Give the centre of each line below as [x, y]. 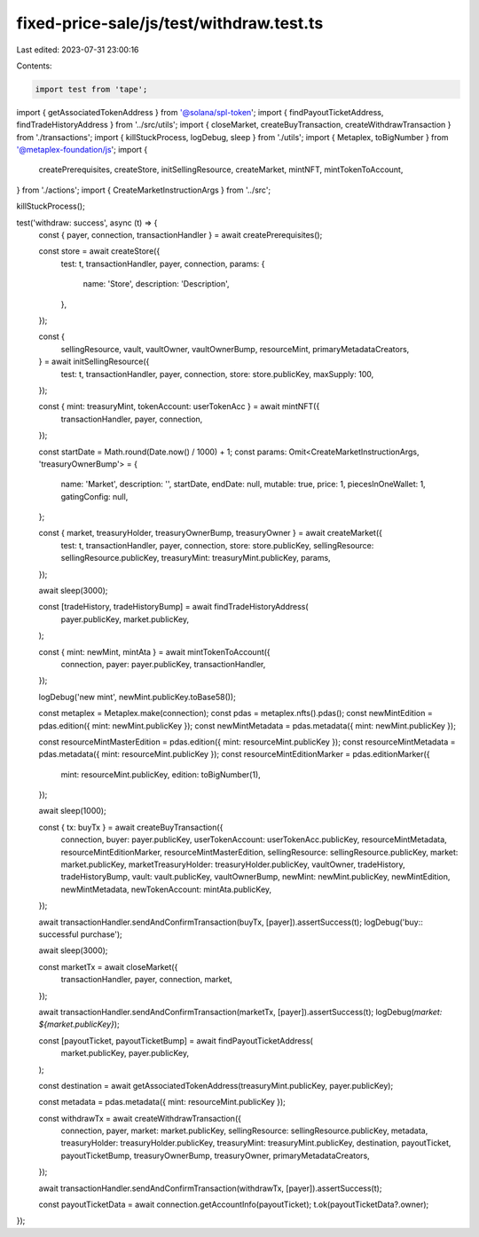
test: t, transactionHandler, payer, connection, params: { [163, 264]
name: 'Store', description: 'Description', [156, 284]
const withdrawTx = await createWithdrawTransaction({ [140, 1118]
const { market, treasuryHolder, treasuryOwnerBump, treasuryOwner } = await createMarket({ [211, 533]
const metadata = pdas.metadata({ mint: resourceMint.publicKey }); [162, 1102]
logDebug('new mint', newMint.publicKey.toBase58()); [137, 697]
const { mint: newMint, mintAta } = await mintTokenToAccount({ [154, 651]
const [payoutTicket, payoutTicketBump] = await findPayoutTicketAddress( [176, 1040]
